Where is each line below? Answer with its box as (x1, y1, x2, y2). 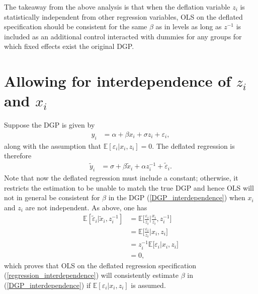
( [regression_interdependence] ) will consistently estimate (4, 270, 179, 280)
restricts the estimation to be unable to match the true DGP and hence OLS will (4, 182, 254, 193)
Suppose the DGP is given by (4, 120, 95, 130)
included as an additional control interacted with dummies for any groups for (4, 31, 242, 41)
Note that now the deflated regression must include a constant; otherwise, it (4, 172, 238, 183)
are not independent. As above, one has (25, 202, 147, 212)
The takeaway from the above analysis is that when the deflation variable (4, 2, 230, 12)
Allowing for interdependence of (4, 71, 231, 91)
